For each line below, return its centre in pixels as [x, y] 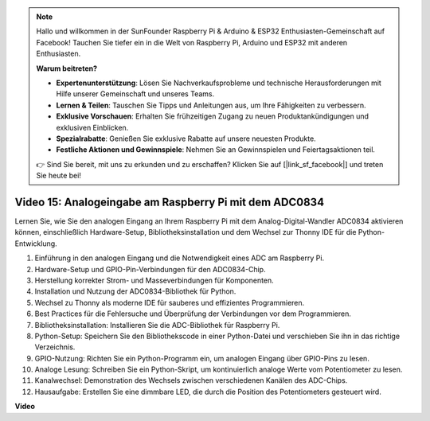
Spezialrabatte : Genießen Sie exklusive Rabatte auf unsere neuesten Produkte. [186, 138]
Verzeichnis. [55, 347]
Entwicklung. [36, 244]
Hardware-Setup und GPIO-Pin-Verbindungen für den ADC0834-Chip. [150, 269]
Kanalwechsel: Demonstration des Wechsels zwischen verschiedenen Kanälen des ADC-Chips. [191, 380]
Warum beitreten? [67, 68]
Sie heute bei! [59, 176]
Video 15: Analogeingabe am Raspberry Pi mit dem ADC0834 [170, 202]
